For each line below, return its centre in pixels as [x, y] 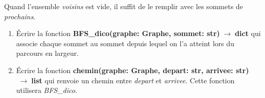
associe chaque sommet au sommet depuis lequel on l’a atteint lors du [125, 43]
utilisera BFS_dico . [47, 90]
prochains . [20, 16]
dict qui [248, 33]
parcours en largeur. [47, 53]
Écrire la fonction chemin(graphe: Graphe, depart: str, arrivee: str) [132, 70]
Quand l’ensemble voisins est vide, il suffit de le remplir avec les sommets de [124, 6]
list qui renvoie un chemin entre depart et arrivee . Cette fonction [133, 80]
